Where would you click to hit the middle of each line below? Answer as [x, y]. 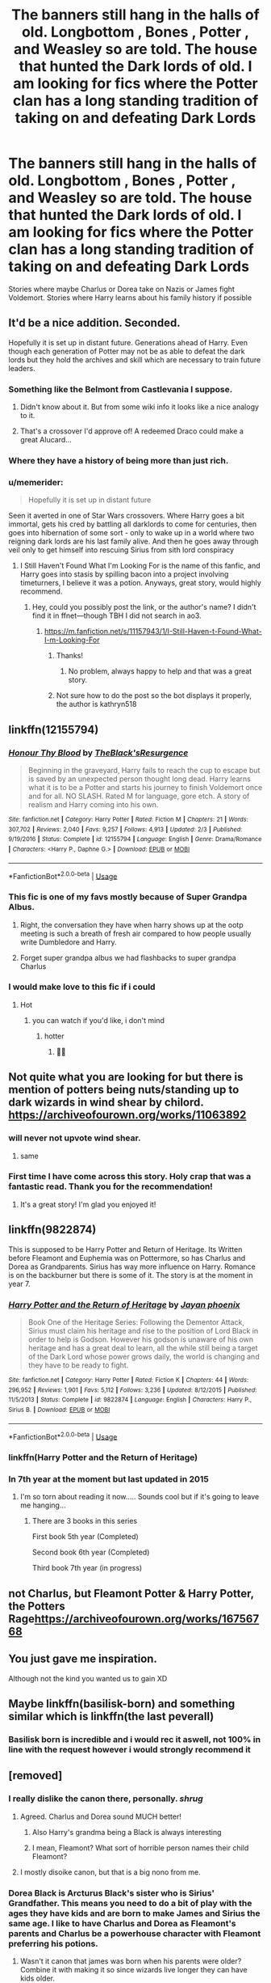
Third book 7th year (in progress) [87, 1568]
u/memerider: [36, 482]
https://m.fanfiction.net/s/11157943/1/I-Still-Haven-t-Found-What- [153, 632]
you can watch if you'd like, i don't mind [98, 1020]
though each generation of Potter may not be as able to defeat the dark [127, 351]
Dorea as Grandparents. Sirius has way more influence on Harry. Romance [132, 1266]
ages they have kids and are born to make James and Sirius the [134, 1913]
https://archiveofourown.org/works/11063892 [127, 1115]
